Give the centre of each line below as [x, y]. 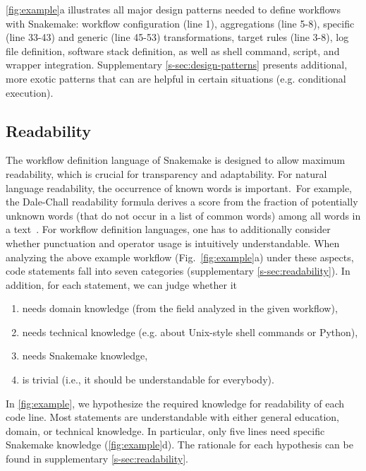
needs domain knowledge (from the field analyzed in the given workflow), [180, 308]
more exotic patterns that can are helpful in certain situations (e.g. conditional [176, 78]
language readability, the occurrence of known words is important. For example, [179, 187]
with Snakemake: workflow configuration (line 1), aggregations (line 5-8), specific [180, 23]
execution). [30, 92]
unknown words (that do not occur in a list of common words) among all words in [183, 215]
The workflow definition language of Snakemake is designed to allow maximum [176, 160]
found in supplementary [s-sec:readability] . [97, 459]
